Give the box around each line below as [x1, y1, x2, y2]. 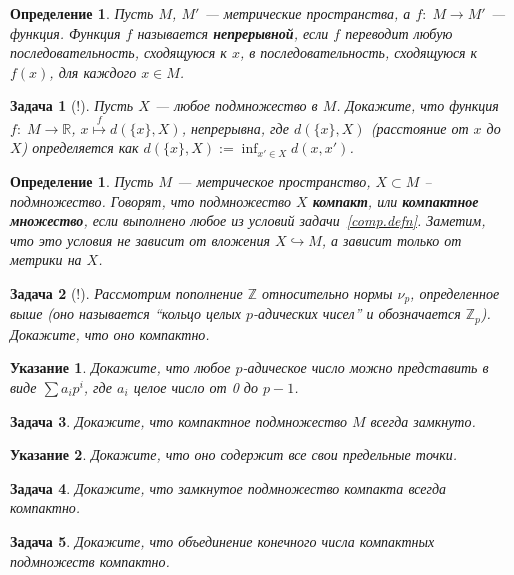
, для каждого [49, 61, 137, 82]
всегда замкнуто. [370, 410, 476, 431]
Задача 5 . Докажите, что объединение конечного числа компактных [10, 530, 435, 551]
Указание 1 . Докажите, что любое [10, 357, 231, 378]
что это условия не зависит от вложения [10, 229, 270, 250]
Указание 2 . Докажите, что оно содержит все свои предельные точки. [10, 444, 458, 465]
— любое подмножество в [154, 95, 318, 116]
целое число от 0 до [133, 377, 258, 398]
